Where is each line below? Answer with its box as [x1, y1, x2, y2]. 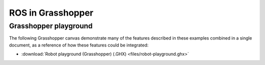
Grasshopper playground [9, 22, 93, 30]
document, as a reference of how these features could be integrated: [9, 42, 149, 48]
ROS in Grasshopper [9, 7, 94, 18]
